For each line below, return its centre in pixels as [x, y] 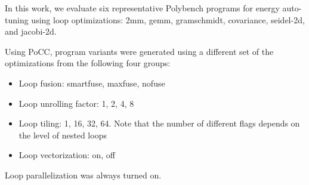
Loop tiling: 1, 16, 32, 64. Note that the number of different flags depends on [159, 123]
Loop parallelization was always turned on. [83, 175]
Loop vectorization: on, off [67, 155]
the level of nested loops [63, 135]
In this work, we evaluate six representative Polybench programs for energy [142, 8]
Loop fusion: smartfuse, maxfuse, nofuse [92, 83]
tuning [17, 19]
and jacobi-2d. [31, 31]
